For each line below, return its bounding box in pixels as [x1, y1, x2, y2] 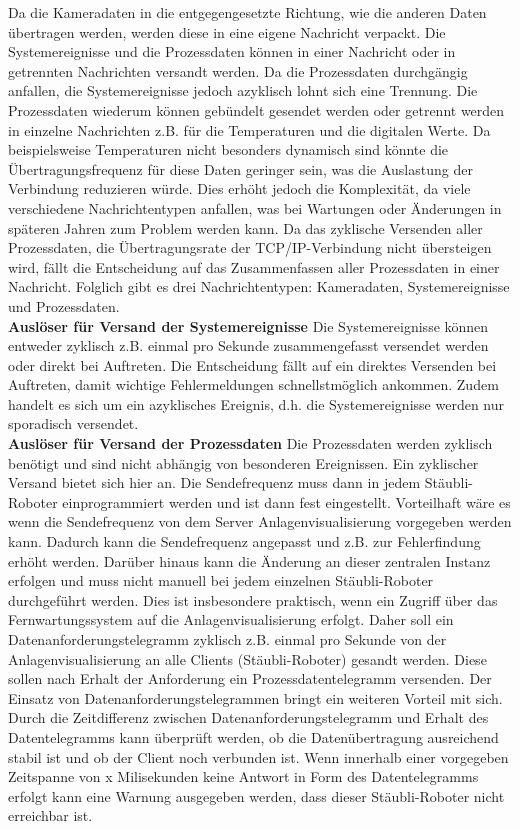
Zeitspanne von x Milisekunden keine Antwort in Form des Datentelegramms [8, 766, 479, 787]
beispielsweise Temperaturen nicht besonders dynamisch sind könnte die [8, 139, 449, 160]
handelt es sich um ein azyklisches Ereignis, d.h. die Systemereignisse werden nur [8, 393, 504, 414]
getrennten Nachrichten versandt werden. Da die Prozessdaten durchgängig [8, 60, 468, 81]
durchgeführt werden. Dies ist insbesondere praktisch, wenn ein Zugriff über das [8, 589, 498, 610]
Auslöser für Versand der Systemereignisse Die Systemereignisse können [8, 315, 489, 336]
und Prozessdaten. [8, 295, 120, 316]
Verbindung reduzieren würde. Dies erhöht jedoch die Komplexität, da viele [8, 178, 471, 199]
